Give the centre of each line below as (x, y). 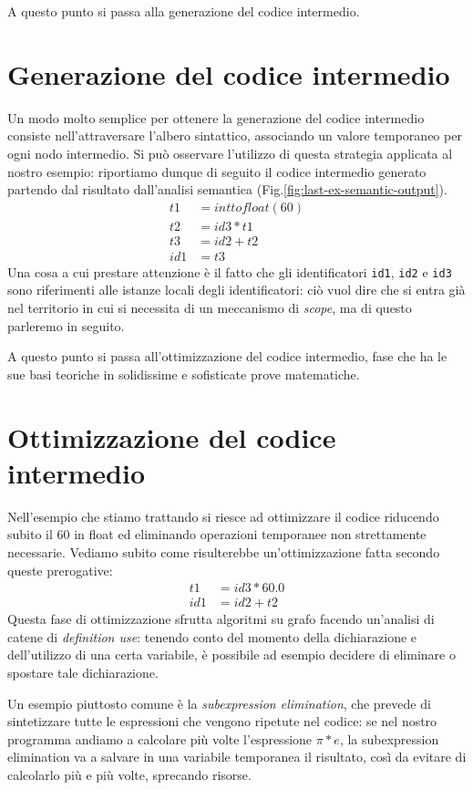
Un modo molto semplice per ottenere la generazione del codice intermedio (216, 117)
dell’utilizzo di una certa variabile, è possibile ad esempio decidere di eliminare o (231, 655)
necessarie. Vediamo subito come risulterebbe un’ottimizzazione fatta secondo (224, 551)
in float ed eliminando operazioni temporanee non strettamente (250, 534)
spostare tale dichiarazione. (83, 672)
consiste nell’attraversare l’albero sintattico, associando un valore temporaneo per (235, 135)
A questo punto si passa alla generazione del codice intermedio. (184, 11)
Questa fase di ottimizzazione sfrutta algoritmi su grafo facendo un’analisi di (221, 619)
